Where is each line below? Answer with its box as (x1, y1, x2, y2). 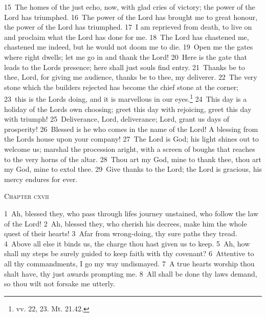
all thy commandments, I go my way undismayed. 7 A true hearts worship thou (4, 258, 255, 268)
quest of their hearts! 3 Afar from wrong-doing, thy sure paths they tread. (4, 228, 237, 239)
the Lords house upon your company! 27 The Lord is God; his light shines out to (4, 133, 259, 144)
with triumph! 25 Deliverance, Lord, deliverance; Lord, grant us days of (4, 114, 230, 124)
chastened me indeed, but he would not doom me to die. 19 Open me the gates (4, 41, 253, 52)
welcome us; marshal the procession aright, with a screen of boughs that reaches (4, 143, 255, 154)
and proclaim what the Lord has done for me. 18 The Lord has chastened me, (4, 31, 249, 42)
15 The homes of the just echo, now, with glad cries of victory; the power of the (4, 2, 255, 12)
